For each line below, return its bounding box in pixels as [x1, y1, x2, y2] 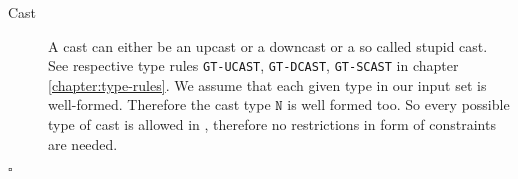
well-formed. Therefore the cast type [48, 94, 271, 115]
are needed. [48, 133, 118, 154]
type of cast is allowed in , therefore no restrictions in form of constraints [48, 114, 496, 135]
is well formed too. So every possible [287, 94, 510, 115]
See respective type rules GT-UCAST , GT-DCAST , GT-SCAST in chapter [48, 55, 459, 76]
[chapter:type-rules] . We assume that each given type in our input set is [48, 74, 487, 95]
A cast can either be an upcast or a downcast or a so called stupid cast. [48, 35, 488, 56]
